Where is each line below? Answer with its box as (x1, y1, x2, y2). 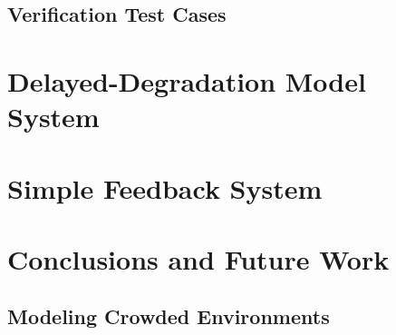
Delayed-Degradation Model (7, 62, 366, 99)
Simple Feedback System (7, 169, 323, 206)
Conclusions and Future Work (7, 240, 390, 277)
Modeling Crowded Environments (7, 302, 330, 330)
